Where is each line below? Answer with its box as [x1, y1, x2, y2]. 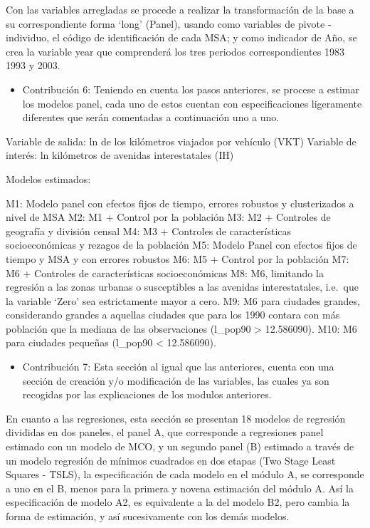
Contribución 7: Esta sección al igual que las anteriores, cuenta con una [22, 359, 334, 374]
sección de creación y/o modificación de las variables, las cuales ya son [22, 373, 329, 388]
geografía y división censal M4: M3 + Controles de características [6, 223, 292, 238]
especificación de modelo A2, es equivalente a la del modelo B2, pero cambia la [6, 495, 350, 509]
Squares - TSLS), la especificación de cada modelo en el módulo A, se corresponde [6, 467, 364, 482]
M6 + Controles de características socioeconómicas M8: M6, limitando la [6, 265, 324, 280]
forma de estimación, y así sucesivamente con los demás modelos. [6, 509, 290, 523]
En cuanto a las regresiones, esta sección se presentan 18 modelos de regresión [6, 410, 346, 425]
